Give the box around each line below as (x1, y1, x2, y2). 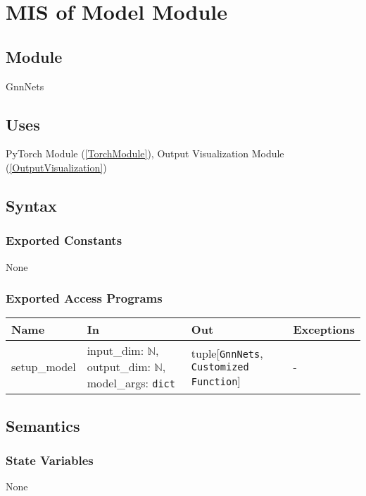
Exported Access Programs (6, 289, 163, 307)
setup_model (11, 358, 76, 375)
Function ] (191, 372, 241, 389)
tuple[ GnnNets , (191, 344, 263, 361)
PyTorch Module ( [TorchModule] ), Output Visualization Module (6, 146, 284, 161)
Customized (191, 361, 249, 373)
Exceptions (293, 321, 355, 338)
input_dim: (87, 342, 144, 359)
